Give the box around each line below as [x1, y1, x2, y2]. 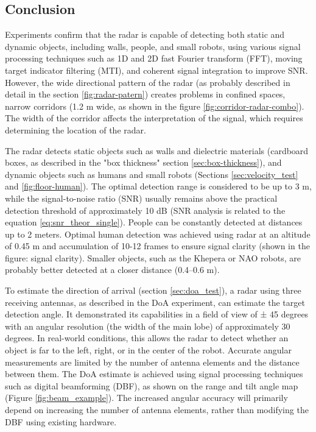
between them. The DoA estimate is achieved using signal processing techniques [5, 367, 303, 380]
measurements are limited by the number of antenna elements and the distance [5, 355, 300, 368]
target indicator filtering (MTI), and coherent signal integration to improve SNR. [5, 63, 308, 76]
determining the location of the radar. [5, 123, 146, 136]
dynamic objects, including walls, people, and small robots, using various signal [5, 40, 301, 52]
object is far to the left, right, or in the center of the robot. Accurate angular [5, 344, 292, 356]
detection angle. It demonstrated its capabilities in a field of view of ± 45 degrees [5, 308, 309, 320]
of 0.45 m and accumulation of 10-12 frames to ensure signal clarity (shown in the [5, 239, 310, 252]
